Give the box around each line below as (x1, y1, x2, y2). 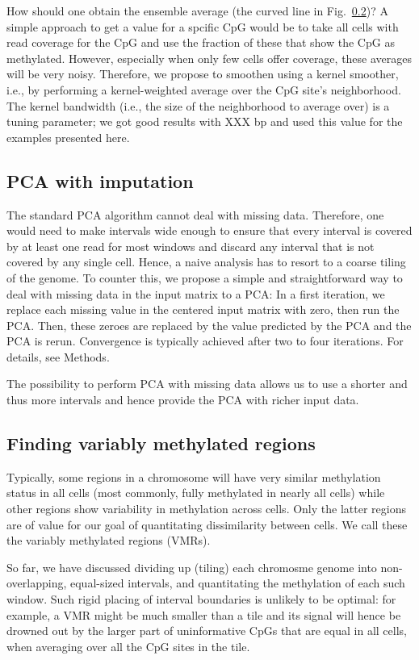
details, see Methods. (6, 348, 110, 365)
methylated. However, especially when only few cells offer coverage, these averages (6, 49, 413, 66)
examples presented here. (6, 128, 130, 145)
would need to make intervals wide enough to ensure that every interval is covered (6, 222, 413, 239)
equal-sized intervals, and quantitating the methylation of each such (70, 574, 405, 591)
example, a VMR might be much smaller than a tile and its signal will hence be (6, 606, 401, 623)
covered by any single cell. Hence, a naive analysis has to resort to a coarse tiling (6, 253, 406, 270)
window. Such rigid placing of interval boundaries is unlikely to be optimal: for (6, 591, 396, 608)
